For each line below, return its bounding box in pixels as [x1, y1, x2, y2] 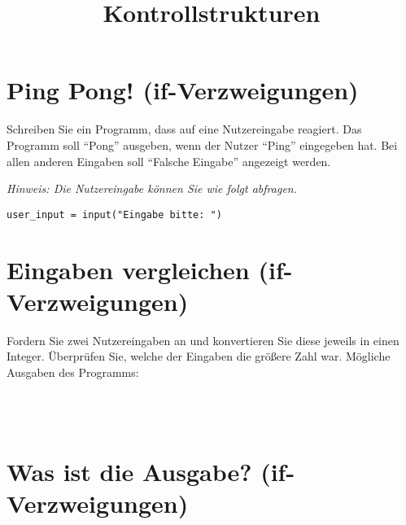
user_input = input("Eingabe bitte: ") [7, 208, 222, 221]
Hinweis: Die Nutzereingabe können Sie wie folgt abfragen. [7, 180, 297, 197]
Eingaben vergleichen [7, 252, 250, 286]
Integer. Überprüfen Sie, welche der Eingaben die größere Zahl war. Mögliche [7, 348, 391, 365]
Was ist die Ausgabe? [7, 454, 252, 488]
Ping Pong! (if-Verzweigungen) [7, 73, 359, 107]
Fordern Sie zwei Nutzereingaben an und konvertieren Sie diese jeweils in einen [7, 331, 399, 348]
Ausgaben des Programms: [7, 363, 139, 380]
